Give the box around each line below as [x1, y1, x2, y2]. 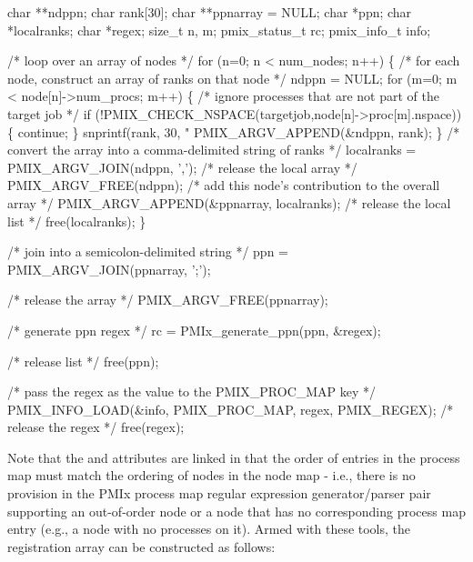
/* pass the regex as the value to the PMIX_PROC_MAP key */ [7, 382, 377, 401]
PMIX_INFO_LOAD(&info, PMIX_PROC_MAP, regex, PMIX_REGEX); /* [7, 399, 454, 418]
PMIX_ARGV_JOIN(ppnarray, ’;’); [7, 259, 211, 278]
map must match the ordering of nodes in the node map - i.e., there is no [7, 466, 416, 485]
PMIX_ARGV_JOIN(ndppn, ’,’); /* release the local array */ [7, 157, 357, 176]
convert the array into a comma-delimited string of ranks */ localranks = [7, 140, 417, 159]
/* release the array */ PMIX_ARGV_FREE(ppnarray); [7, 290, 328, 309]
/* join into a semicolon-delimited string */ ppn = [7, 242, 288, 261]
